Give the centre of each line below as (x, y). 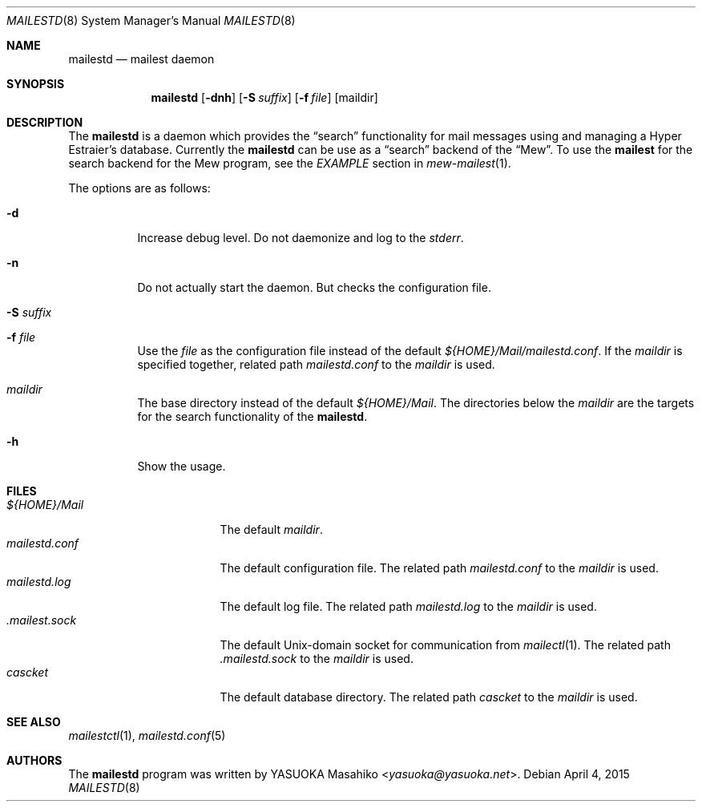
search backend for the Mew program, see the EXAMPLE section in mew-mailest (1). (290, 163)
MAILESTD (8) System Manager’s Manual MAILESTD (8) (151, 20)
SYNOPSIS (36, 84)
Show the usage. (182, 466)
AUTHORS (34, 760)
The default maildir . (271, 529)
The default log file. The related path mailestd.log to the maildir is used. (408, 606)
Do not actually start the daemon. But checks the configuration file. (314, 287)
